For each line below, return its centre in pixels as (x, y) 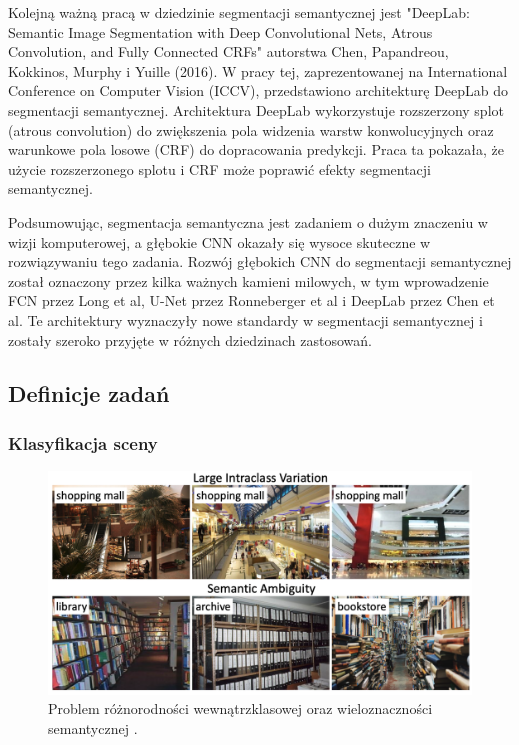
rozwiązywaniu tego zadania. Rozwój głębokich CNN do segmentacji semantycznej (260, 261)
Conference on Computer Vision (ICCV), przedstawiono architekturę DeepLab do (258, 90)
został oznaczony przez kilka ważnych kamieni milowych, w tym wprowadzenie (248, 280)
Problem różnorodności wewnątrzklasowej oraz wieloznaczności (240, 708)
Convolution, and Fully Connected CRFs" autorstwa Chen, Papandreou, (228, 51)
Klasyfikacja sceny (83, 442)
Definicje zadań (89, 393)
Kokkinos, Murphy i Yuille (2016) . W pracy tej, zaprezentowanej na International (258, 70)
